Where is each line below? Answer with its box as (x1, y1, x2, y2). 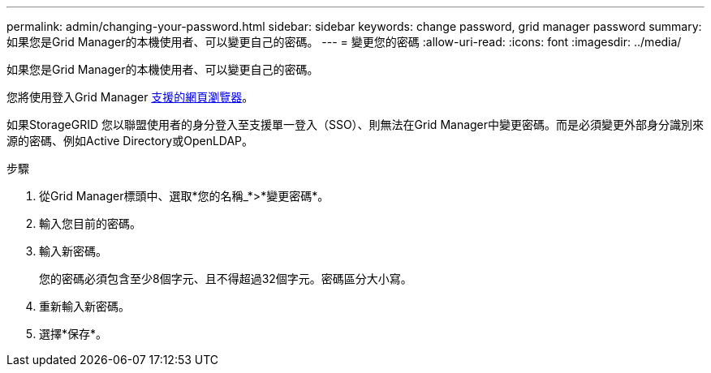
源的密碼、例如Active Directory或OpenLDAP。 (6, 134, 254, 148)
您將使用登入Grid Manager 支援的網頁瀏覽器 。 (6, 90, 254, 104)
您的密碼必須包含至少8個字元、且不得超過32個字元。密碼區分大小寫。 (39, 272, 412, 285)
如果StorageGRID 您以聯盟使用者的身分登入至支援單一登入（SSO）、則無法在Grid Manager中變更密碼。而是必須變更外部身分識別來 (6, 118, 705, 131)
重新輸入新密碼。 (39, 299, 130, 313)
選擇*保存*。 (39, 327, 108, 341)
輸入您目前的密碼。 (39, 217, 141, 230)
